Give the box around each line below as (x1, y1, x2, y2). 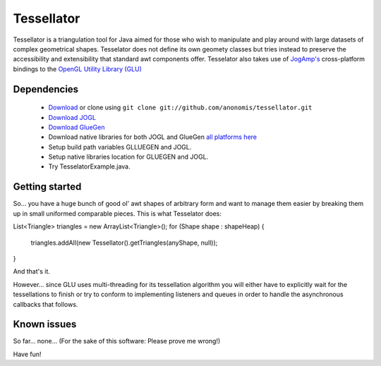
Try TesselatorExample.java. (48, 162, 131, 171)
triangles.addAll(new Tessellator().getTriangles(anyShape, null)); (30, 238, 218, 247)
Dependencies (13, 83, 79, 95)
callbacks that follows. (13, 300, 78, 308)
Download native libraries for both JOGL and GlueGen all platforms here (48, 133, 258, 141)
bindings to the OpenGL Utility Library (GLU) (13, 64, 143, 73)
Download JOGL (48, 113, 97, 121)
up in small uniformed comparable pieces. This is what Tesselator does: (13, 209, 222, 218)
